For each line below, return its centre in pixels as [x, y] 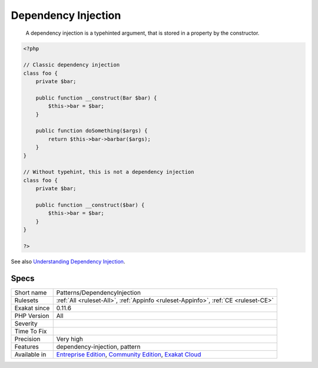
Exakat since [32, 308]
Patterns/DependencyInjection [99, 293]
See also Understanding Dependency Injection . [68, 261]
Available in [30, 354]
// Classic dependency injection [72, 65]
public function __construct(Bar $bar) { [96, 98]
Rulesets [26, 300]
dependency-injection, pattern [98, 346]
